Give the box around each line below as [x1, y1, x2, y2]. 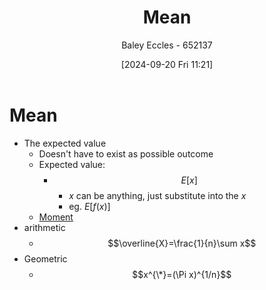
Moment [38, 211, 74, 223]
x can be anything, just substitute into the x [68, 189, 247, 201]
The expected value [23, 137, 107, 149]
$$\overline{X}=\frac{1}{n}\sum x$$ [107, 237, 257, 249]
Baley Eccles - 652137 [121, 39, 213, 51]
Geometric [23, 252, 68, 265]
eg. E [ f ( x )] [68, 200, 111, 212]
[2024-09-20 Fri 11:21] [120, 58, 214, 70]
